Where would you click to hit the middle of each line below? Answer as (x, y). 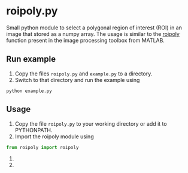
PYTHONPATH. (34, 130)
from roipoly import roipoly (43, 147)
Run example (31, 59)
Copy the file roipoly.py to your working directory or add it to (91, 123)
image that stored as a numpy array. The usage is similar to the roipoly (93, 34)
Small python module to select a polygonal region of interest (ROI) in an (94, 28)
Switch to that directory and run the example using (77, 80)
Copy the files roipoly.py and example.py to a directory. (84, 74)
